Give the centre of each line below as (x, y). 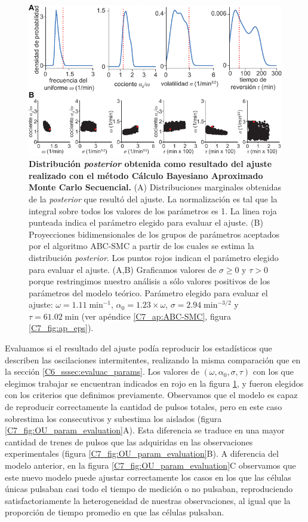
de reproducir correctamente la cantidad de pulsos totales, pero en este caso (144, 407)
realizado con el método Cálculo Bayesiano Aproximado (146, 175)
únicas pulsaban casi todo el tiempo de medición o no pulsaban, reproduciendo (149, 489)
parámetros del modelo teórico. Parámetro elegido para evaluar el (148, 292)
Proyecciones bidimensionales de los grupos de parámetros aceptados (154, 234)
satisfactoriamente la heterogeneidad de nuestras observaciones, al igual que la (148, 500)
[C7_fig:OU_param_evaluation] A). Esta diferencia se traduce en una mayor (145, 430)
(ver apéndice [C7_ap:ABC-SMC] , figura (156, 316)
